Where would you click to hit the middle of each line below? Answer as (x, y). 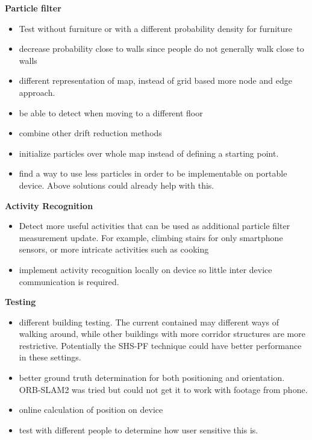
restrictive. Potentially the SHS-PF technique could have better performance (160, 345)
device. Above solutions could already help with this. (117, 185)
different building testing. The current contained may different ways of (149, 322)
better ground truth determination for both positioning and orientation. (152, 378)
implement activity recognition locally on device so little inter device (145, 269)
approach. (37, 92)
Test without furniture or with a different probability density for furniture (156, 28)
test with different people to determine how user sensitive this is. (139, 429)
